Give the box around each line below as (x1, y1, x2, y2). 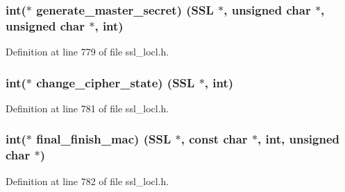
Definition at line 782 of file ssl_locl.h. (6, 173, 169, 188)
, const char (180, 130, 248, 148)
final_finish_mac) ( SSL (36, 130, 171, 148)
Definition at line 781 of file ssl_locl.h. (6, 101, 169, 115)
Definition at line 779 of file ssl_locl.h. (6, 44, 169, 59)
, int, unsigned (258, 130, 339, 148)
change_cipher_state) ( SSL (36, 73, 195, 91)
